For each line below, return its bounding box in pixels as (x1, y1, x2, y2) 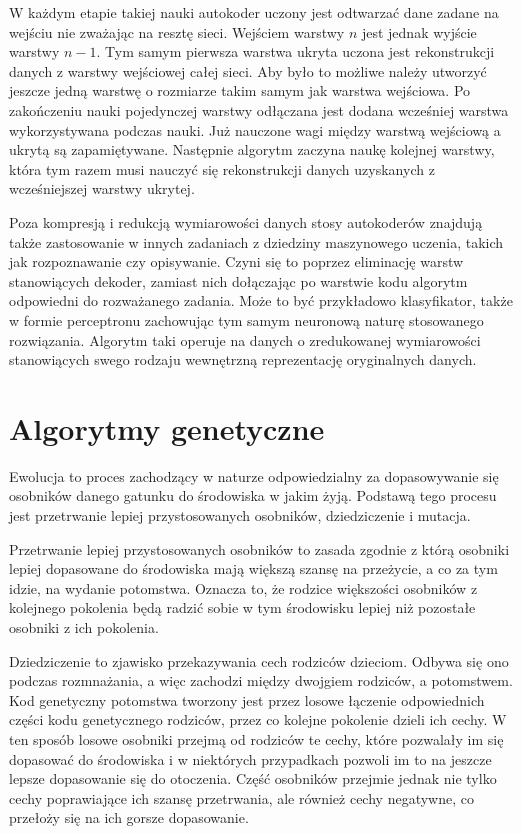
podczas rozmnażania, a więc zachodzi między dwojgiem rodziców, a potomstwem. (9, 670, 513, 691)
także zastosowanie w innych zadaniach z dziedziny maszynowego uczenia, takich (9, 231, 504, 252)
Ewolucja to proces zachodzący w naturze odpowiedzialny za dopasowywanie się (9, 465, 499, 486)
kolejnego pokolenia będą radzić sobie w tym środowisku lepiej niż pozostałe (9, 597, 476, 618)
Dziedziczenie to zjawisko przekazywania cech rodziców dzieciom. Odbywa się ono (9, 650, 509, 671)
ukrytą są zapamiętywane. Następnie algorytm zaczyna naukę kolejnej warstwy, (9, 139, 495, 160)
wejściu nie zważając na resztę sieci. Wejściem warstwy (9, 21, 345, 42)
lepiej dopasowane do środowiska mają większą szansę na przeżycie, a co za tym (9, 558, 498, 579)
